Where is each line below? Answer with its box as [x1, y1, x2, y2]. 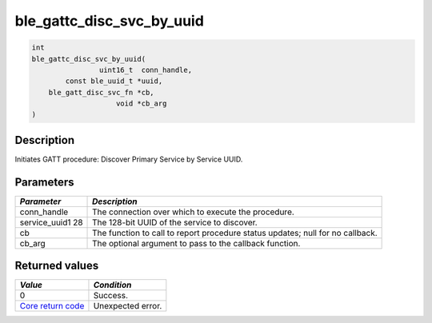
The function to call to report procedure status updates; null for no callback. [92, 227, 378, 238]
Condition [93, 280, 132, 291]
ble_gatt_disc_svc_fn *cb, [48, 88, 155, 97]
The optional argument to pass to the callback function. [92, 237, 301, 249]
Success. [93, 290, 128, 301]
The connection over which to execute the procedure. [92, 206, 295, 217]
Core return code [19, 301, 85, 312]
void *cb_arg [116, 99, 167, 108]
